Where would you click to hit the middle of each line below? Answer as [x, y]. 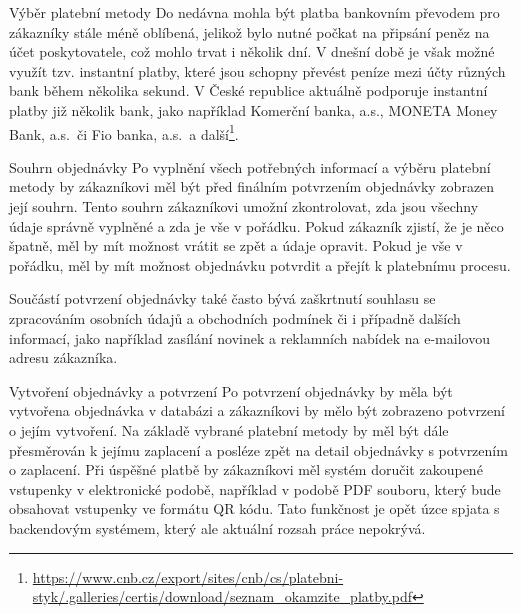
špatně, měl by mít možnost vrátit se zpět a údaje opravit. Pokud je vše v [236, 245]
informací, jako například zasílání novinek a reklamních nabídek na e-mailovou [249, 337]
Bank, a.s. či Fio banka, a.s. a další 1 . [124, 132]
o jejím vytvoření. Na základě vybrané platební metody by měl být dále [229, 429]
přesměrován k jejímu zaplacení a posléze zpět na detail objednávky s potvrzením [258, 449]
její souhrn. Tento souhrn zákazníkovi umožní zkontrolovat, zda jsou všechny [244, 206]
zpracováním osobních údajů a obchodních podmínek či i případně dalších [235, 317]
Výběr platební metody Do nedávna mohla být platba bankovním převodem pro [254, 12]
